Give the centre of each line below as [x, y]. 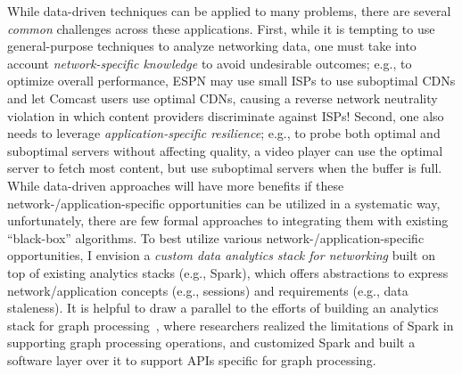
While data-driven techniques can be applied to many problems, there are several [229, 11]
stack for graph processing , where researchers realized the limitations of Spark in [231, 325]
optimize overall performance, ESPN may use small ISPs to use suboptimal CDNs [231, 81]
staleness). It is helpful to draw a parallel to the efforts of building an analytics [223, 308]
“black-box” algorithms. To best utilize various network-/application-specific [216, 237]
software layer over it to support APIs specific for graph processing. [192, 359]
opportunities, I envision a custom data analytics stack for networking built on [221, 255]
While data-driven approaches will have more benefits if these [176, 185]
